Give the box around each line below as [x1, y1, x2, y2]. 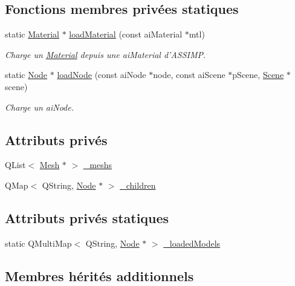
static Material [5, 28, 59, 41]
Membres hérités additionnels [5, 266, 194, 285]
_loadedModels [163, 236, 221, 249]
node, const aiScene [153, 68, 225, 81]
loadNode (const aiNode [57, 68, 146, 81]
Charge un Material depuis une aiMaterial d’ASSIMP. [5, 48, 206, 60]
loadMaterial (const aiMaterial [69, 28, 183, 41]
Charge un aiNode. [5, 100, 74, 113]
